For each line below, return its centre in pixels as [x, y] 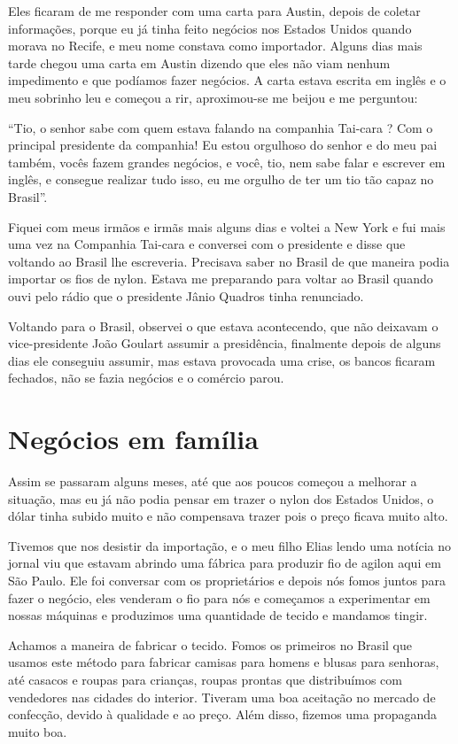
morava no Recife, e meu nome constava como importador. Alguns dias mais [215, 46]
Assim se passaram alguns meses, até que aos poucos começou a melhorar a [213, 481]
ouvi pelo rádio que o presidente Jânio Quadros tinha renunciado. [186, 295]
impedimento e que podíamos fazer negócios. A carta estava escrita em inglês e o [227, 80]
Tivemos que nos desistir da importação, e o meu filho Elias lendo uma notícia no [229, 545]
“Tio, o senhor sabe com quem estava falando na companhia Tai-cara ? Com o [221, 127]
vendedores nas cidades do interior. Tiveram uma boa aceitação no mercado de [222, 697]
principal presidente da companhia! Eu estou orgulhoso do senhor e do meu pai [223, 145]
